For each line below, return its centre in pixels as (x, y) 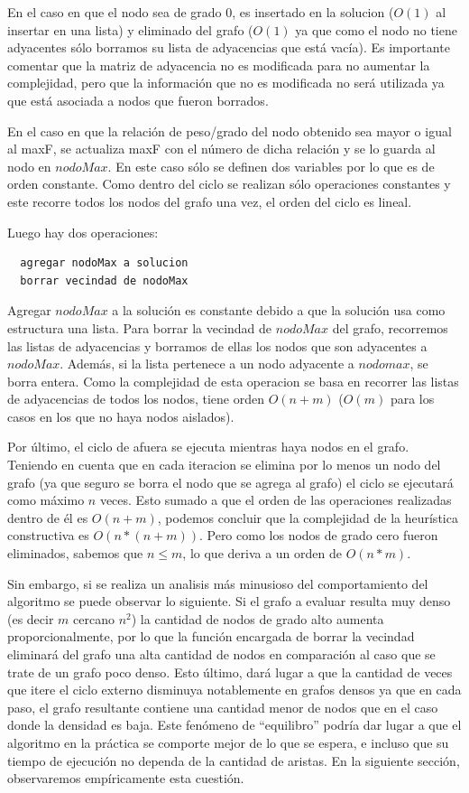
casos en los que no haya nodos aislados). (121, 416)
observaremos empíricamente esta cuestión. (126, 778)
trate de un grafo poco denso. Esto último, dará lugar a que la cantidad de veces (230, 672)
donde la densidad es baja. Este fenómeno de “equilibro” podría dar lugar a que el (234, 725)
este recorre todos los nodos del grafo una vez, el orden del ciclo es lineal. (210, 201)
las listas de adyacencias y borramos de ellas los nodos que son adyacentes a (217, 345)
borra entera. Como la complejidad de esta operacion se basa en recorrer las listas (233, 381)
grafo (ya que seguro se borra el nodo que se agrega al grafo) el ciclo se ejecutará (230, 482)
